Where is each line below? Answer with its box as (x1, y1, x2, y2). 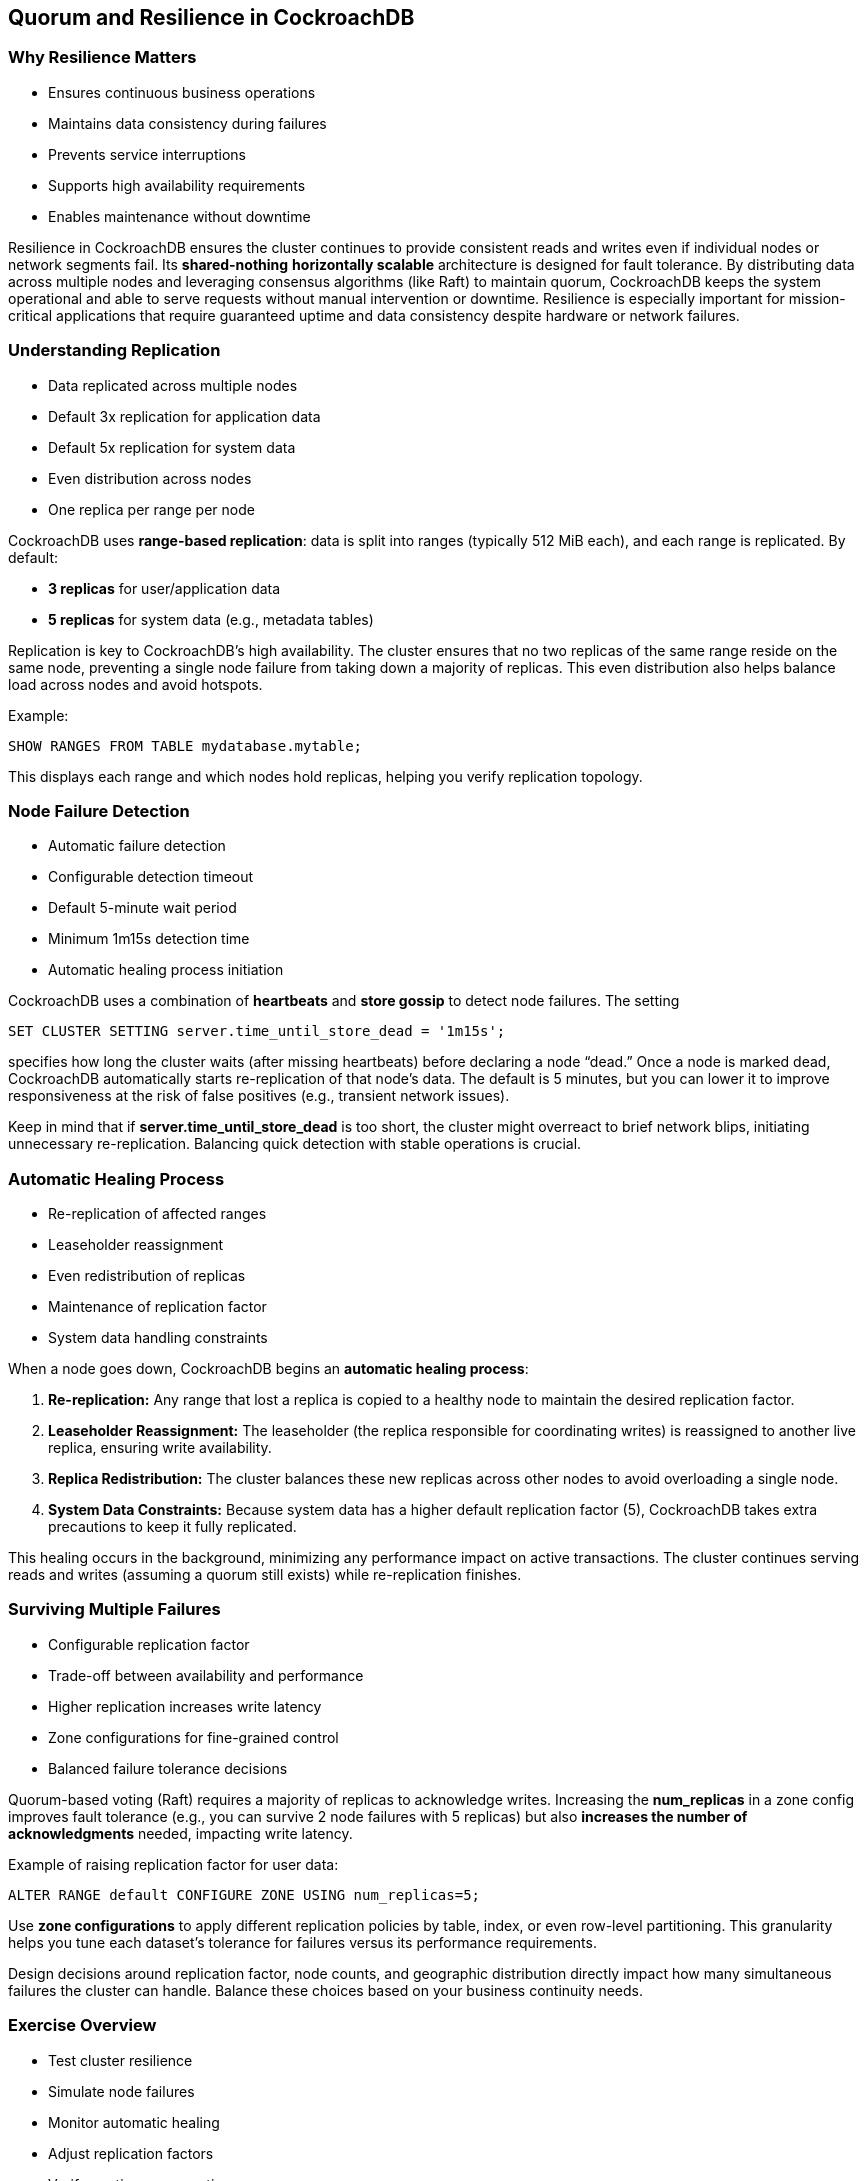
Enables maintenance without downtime (48, 207, 311, 225)
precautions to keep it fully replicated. (48, 1518, 297, 1536)
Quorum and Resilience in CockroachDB (8, 5, 415, 30)
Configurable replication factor (48, 1635, 250, 1653)
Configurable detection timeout (48, 868, 254, 886)
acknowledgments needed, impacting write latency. (8, 1824, 353, 1842)
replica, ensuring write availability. (48, 1439, 272, 1457)
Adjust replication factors (48, 2144, 214, 2162)
